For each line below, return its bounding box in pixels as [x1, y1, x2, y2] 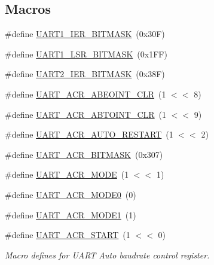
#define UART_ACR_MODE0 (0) [5, 188, 136, 200]
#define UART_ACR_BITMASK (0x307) [5, 148, 163, 160]
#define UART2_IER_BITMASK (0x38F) [5, 68, 165, 80]
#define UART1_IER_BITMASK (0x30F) [5, 28, 165, 40]
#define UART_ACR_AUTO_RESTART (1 [5, 128, 173, 141]
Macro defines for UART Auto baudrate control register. [5, 248, 210, 261]
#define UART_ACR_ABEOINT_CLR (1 [5, 87, 166, 100]
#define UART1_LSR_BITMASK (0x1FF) [5, 47, 167, 60]
